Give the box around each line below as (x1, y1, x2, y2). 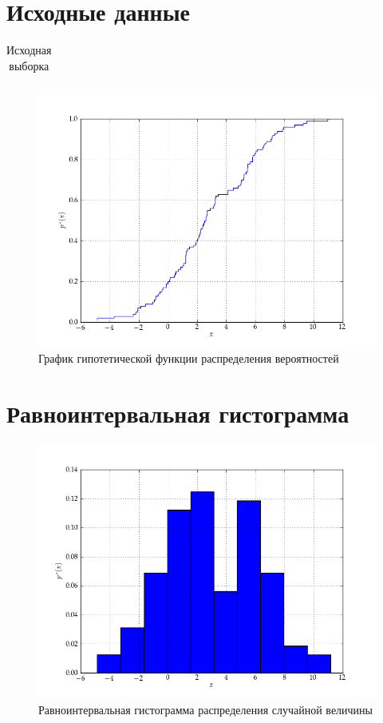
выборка (9, 57, 49, 73)
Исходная (6, 42, 52, 58)
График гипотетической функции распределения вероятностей (38, 350, 339, 367)
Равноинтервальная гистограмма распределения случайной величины (38, 701, 373, 717)
